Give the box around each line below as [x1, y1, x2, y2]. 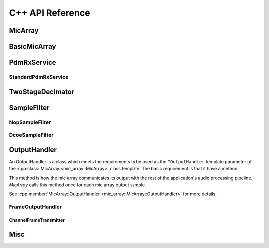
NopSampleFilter [9, 119, 51, 125]
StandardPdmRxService [9, 73, 69, 80]
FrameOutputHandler [9, 203, 62, 210]
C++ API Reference [9, 7, 90, 18]
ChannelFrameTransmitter [9, 217, 65, 223]
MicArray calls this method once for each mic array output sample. [9, 182, 146, 188]
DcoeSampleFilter [9, 132, 54, 139]
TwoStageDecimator [9, 87, 75, 96]
